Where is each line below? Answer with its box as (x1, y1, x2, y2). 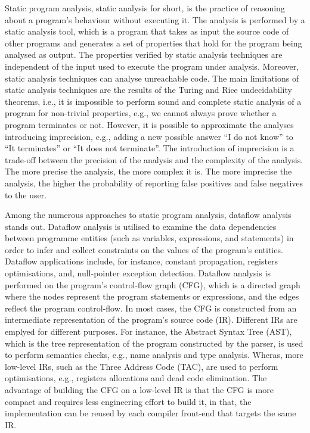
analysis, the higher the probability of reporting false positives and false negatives (5, 176, 303, 189)
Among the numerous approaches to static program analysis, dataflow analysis (5, 208, 292, 221)
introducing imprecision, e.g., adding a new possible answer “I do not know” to (5, 130, 293, 142)
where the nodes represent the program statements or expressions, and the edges (5, 290, 299, 303)
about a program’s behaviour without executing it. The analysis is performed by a (5, 13, 305, 26)
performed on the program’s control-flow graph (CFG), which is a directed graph (5, 278, 300, 291)
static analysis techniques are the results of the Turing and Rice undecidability (5, 83, 292, 96)
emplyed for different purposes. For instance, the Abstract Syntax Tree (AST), (5, 325, 292, 338)
